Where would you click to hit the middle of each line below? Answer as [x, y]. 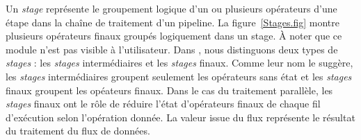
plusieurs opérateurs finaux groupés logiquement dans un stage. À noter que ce [174, 36]
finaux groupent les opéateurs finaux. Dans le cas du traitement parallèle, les [169, 90]
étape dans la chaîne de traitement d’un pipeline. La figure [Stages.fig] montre [173, 22]
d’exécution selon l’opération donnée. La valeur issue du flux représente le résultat [180, 117]
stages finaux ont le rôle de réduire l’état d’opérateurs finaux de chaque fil [163, 104]
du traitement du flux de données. [78, 131]
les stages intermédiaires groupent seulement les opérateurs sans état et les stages [179, 76]
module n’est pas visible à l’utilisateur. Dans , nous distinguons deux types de [172, 49]
